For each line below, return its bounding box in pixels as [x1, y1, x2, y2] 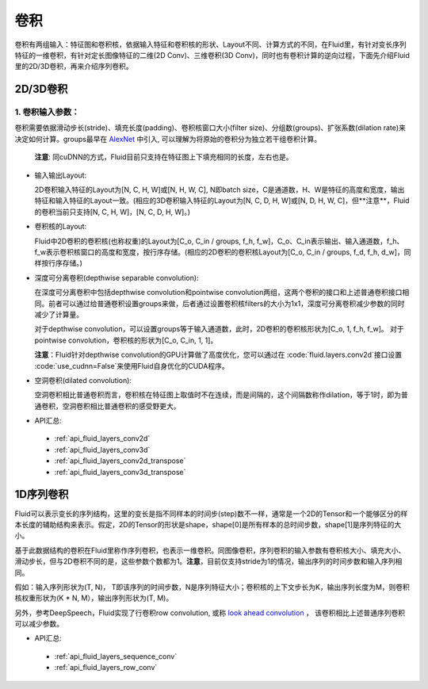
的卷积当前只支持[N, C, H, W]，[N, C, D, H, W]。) [34, 207, 190, 216]
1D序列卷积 [14, 488, 69, 501]
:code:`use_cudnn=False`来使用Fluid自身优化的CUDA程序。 [34, 361, 229, 370]
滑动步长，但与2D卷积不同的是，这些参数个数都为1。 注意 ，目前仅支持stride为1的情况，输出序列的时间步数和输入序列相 [14, 557, 403, 566]
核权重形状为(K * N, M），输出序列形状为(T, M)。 [14, 593, 174, 603]
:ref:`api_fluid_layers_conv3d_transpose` [54, 467, 186, 477]
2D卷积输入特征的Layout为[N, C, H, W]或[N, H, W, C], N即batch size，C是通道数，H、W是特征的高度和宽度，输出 [34, 185, 405, 194]
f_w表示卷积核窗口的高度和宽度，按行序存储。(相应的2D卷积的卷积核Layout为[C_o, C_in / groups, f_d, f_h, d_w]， [34, 247, 404, 257]
